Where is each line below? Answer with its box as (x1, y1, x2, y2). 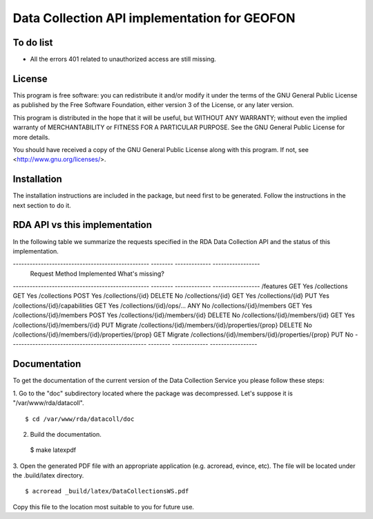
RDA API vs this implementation (12, 219, 152, 231)
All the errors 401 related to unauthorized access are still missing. (30, 55, 217, 64)
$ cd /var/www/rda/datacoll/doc (25, 415, 135, 423)
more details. (12, 133, 50, 141)
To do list (12, 37, 53, 48)
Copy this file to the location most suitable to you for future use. (12, 502, 195, 511)
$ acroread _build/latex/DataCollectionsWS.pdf (25, 487, 189, 496)
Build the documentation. (30, 430, 102, 438)
